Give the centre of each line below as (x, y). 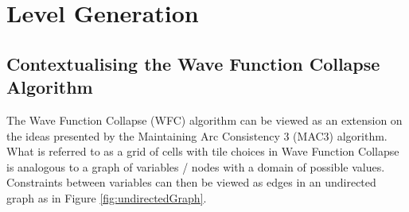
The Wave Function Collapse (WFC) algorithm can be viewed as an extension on (204, 119)
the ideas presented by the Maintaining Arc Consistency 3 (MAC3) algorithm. (197, 135)
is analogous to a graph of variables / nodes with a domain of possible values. (196, 166)
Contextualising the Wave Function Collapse (193, 63)
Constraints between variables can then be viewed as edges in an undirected (191, 182)
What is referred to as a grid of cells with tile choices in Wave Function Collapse (203, 151)
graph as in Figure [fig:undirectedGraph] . (107, 197)
